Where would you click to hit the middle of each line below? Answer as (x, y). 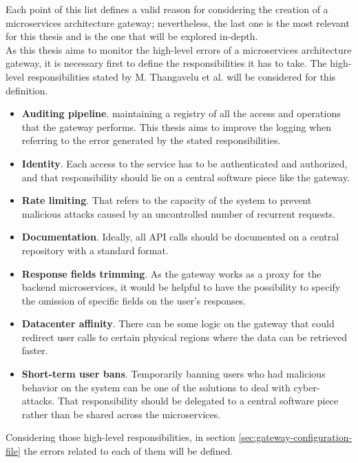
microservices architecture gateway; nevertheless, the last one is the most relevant (178, 22)
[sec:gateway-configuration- (295, 437)
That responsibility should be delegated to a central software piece (198, 401)
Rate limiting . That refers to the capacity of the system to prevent (167, 200)
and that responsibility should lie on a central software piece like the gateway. (186, 177)
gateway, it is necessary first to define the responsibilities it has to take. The (166, 63)
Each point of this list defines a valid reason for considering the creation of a (167, 9)
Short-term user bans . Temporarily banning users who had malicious (173, 374)
